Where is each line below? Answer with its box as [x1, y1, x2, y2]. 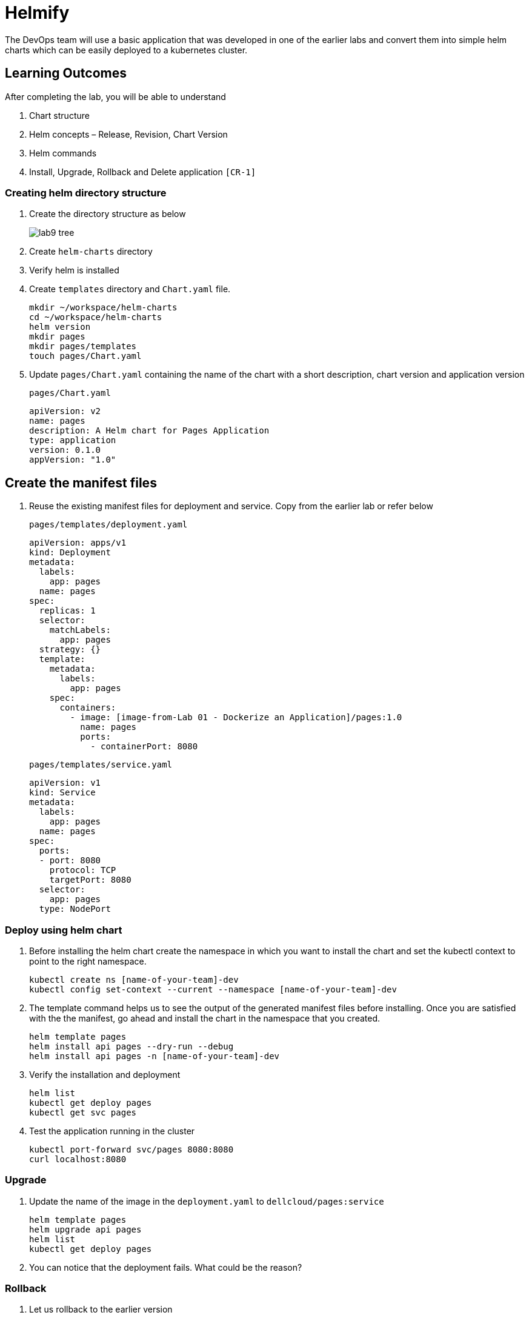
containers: [59, 703, 116, 713]
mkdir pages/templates [29, 341, 137, 352]
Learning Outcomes [5, 65, 127, 81]
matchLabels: [49, 625, 111, 635]
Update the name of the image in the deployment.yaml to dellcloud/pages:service [29, 1196, 384, 1206]
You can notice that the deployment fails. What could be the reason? [29, 1262, 302, 1273]
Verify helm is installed [29, 265, 119, 276]
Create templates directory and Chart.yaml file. [29, 284, 231, 295]
